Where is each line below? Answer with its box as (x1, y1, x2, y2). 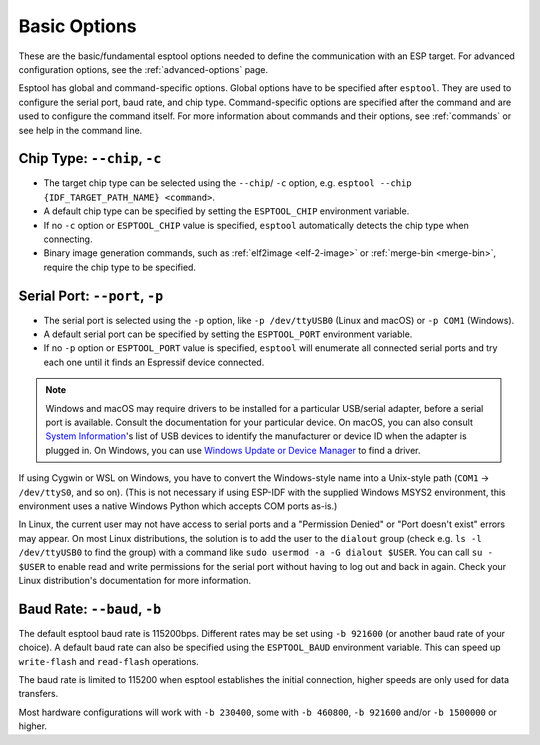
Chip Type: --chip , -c (18, 150, 162, 167)
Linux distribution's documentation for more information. (18, 574, 252, 586)
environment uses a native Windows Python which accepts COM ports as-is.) (18, 500, 338, 512)
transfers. (18, 688, 59, 700)
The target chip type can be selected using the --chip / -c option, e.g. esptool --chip (43, 177, 412, 189)
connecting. (43, 233, 93, 245)
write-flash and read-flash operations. (18, 655, 199, 667)
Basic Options (18, 15, 137, 37)
